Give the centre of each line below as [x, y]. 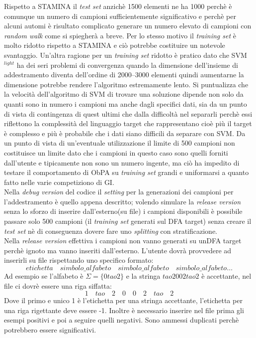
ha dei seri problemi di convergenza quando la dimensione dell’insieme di [127, 65]
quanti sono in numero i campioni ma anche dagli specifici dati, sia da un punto [126, 103]
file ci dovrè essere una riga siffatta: [58, 285]
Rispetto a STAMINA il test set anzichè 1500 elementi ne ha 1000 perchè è [118, 6]
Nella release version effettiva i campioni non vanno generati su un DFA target [123, 241]
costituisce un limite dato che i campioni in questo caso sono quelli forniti [116, 152]
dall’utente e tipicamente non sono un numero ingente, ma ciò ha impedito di [122, 162]
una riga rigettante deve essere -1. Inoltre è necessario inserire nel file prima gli [124, 310]
